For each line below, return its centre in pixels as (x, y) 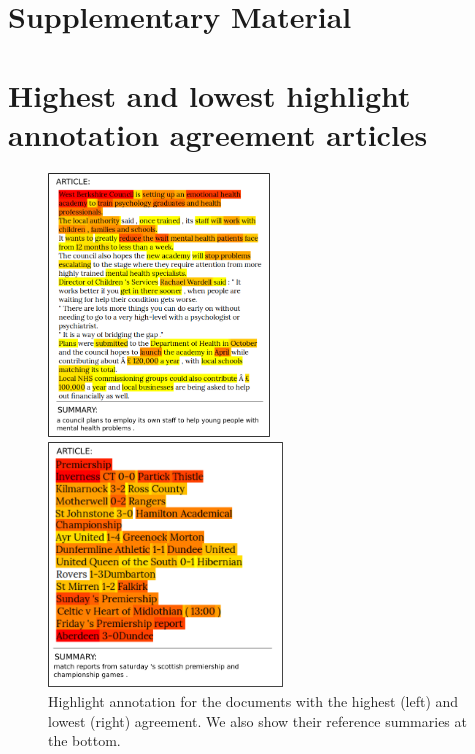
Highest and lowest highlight (209, 94)
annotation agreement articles (218, 133)
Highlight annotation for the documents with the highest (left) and (253, 701)
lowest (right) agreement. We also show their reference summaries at (257, 720)
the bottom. (84, 740)
